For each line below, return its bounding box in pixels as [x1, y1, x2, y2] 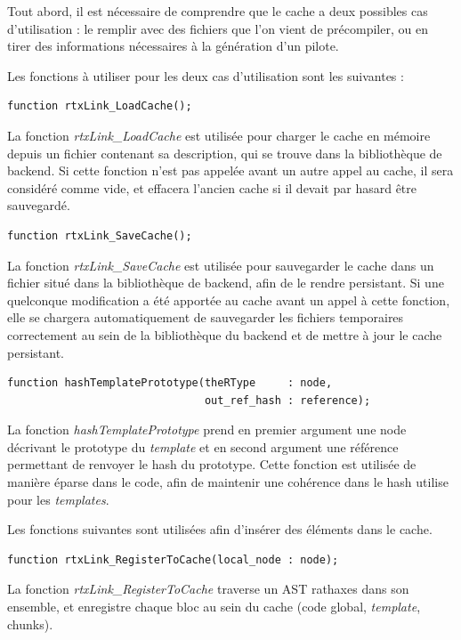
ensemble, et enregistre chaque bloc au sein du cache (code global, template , [7, 597, 421, 616]
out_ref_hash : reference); [204, 393, 371, 407]
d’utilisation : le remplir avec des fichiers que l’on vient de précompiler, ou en [7, 19, 428, 37]
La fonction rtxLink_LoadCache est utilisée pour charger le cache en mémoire [7, 126, 431, 144]
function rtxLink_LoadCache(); [7, 100, 192, 113]
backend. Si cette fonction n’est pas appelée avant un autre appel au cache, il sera [7, 161, 454, 180]
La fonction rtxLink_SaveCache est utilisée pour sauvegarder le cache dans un [7, 255, 434, 274]
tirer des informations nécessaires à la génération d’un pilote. [7, 36, 339, 55]
